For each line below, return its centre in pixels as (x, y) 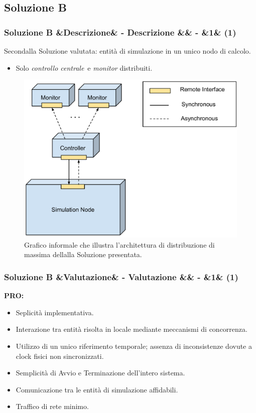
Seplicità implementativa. (55, 312)
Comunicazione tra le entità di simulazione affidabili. (97, 389)
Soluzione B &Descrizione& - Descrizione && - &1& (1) (120, 32)
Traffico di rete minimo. (52, 406)
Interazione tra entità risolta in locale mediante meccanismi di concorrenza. (132, 329)
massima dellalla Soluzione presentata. (83, 254)
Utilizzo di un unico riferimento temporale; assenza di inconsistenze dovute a (134, 346)
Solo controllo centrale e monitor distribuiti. (84, 67)
